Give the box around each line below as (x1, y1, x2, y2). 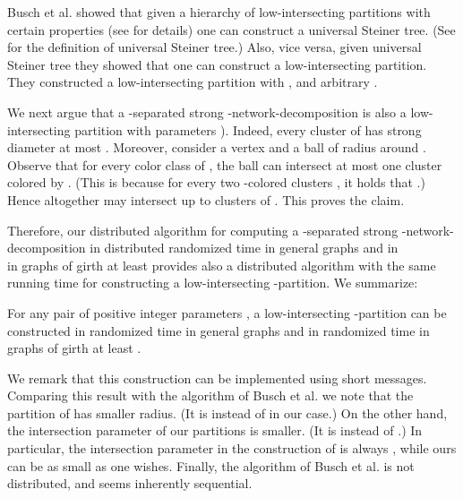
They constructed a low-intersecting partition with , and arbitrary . (7, 73, 378, 91)
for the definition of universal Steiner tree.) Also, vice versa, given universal (7, 38, 422, 56)
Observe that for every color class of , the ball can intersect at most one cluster (7, 155, 442, 174)
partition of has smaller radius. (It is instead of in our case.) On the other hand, (7, 403, 448, 422)
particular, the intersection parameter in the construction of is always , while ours (7, 439, 457, 458)
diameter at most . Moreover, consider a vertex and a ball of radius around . (7, 138, 426, 157)
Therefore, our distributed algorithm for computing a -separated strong (7, 220, 399, 239)
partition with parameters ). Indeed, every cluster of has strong (74, 120, 422, 139)
